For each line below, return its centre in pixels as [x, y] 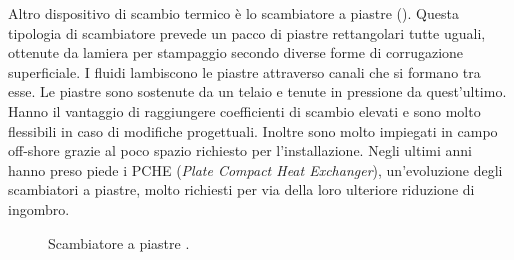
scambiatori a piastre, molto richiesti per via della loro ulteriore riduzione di [241, 189]
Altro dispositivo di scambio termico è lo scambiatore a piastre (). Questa [233, 13]
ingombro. [39, 208]
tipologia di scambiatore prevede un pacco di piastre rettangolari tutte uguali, [247, 32]
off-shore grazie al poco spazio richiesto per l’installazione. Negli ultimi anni [240, 150]
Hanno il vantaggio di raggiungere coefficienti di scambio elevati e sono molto [244, 110]
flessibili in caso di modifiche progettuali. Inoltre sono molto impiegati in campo [253, 130]
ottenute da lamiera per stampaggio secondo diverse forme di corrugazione [236, 52]
